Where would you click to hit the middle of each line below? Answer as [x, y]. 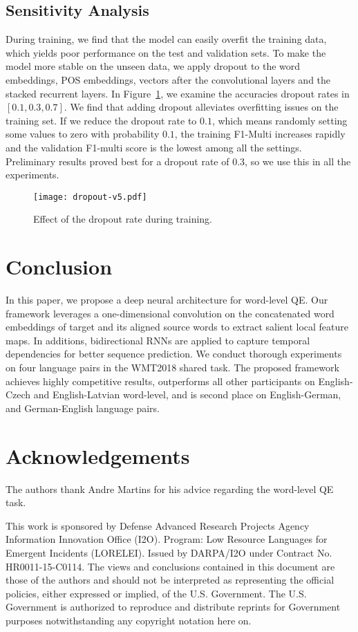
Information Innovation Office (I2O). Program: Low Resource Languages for [167, 539]
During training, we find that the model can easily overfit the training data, [166, 39]
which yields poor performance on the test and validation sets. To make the [166, 52]
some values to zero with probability [83, 134]
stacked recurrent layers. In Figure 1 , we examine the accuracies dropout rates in [178, 93]
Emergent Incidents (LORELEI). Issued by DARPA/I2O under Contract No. [169, 552]
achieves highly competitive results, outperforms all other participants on [160, 381]
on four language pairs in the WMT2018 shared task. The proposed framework [172, 368]
